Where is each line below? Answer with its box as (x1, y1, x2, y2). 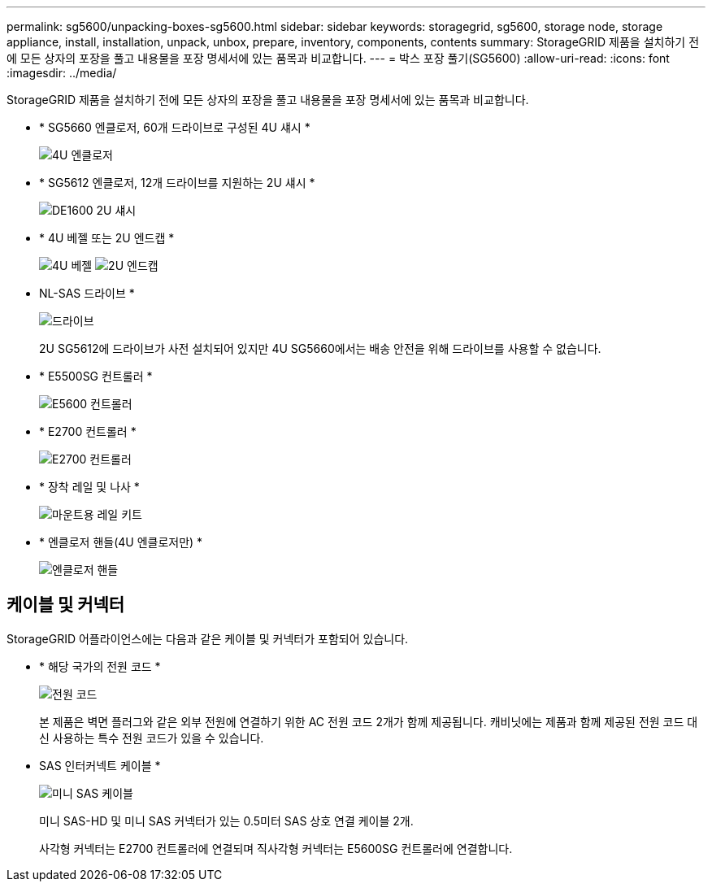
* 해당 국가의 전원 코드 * (39, 659, 161, 673)
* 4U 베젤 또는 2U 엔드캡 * (39, 231, 175, 245)
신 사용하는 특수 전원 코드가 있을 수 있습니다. (39, 730, 264, 745)
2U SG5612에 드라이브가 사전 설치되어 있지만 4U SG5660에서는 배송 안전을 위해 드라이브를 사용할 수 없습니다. (39, 342, 601, 355)
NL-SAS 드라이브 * (39, 286, 135, 300)
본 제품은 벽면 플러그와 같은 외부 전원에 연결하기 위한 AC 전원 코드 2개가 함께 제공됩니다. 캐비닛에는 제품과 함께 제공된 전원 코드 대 (39, 714, 698, 729)
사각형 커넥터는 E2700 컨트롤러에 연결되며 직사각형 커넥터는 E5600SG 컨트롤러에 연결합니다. (39, 841, 513, 855)
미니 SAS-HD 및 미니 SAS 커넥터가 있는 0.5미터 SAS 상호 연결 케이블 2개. (39, 813, 414, 828)
